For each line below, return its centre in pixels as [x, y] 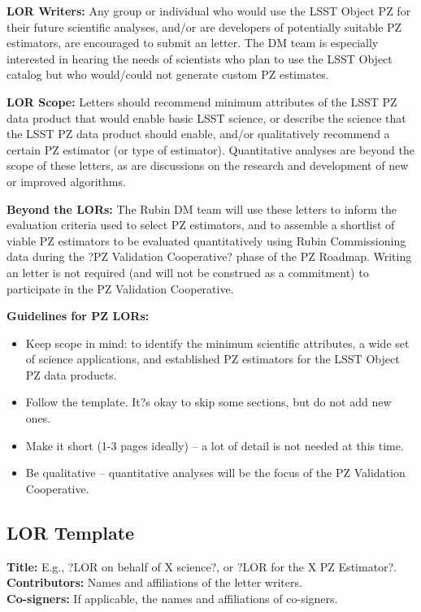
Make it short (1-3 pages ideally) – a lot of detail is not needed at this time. [215, 445]
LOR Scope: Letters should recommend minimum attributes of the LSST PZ [202, 101]
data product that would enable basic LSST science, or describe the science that [206, 117]
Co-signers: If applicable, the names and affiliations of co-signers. [172, 598]
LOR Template [71, 532]
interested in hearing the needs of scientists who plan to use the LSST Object [200, 58]
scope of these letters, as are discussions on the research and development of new [208, 165]
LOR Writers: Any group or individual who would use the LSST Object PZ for [209, 11]
